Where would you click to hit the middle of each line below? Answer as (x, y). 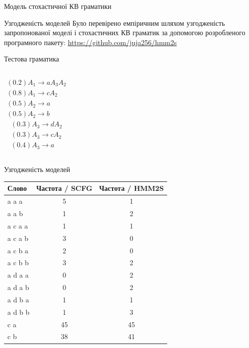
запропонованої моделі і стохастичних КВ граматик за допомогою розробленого (125, 32)
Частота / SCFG (64, 188)
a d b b (19, 312)
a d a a (18, 275)
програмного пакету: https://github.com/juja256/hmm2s (91, 42)
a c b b (18, 262)
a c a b (18, 238)
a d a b (18, 287)
